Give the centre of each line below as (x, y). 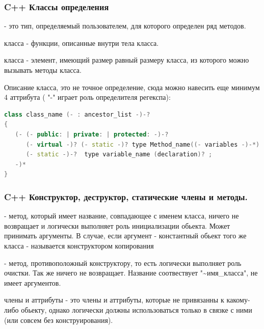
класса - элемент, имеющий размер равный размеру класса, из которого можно (127, 60)
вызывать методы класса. (43, 70)
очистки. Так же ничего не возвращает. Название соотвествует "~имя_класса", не (131, 273)
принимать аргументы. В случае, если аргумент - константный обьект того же (125, 236)
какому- (238, 300)
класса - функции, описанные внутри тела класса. (82, 43)
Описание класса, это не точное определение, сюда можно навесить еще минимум (132, 87)
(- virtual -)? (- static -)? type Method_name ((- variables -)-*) (143, 144)
